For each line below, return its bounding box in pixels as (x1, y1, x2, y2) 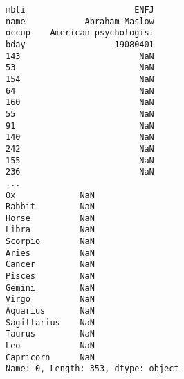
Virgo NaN (6, 294, 95, 305)
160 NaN (6, 97, 154, 108)
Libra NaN (6, 225, 95, 235)
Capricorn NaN (6, 352, 95, 362)
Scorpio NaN (6, 236, 95, 247)
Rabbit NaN (6, 202, 95, 212)
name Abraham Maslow (6, 16, 154, 26)
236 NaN (6, 167, 154, 177)
